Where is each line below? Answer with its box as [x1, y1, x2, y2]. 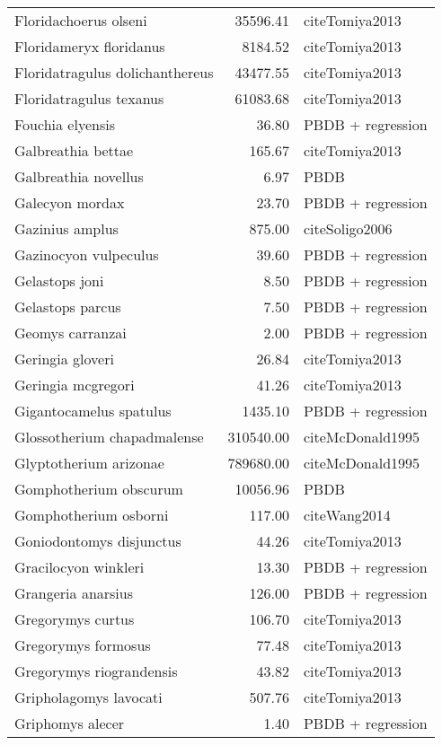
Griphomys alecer [14, 713, 125, 733]
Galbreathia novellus [14, 166, 144, 187]
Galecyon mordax [14, 192, 125, 213]
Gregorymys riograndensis [14, 661, 178, 681]
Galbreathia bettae [14, 140, 134, 161]
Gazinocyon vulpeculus [14, 244, 159, 265]
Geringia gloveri [14, 348, 114, 369]
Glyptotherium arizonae [14, 452, 164, 473]
